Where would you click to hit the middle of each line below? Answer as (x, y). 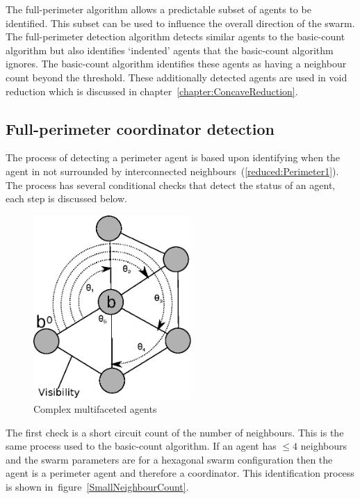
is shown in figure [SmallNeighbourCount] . (97, 486)
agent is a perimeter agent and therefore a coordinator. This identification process (180, 473)
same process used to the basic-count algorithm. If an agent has (141, 446)
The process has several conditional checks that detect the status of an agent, (171, 185)
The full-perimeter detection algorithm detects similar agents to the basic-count (175, 36)
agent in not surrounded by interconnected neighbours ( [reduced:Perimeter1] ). (172, 171)
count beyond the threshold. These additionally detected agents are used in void (177, 77)
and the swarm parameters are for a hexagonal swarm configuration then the (169, 459)
